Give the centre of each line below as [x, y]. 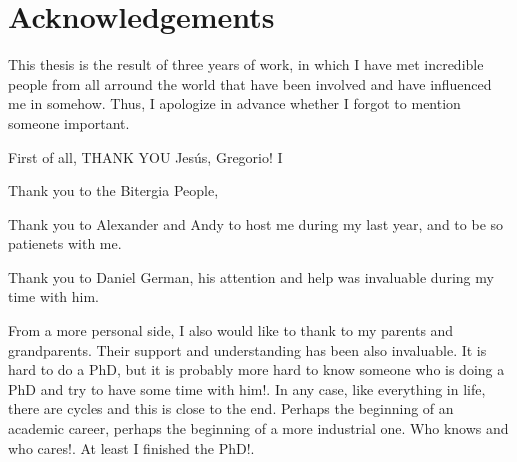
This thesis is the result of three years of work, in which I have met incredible [246, 64]
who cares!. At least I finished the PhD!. [131, 447]
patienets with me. [65, 243]
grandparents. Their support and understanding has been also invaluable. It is [247, 349]
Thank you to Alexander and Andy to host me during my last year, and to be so [256, 223]
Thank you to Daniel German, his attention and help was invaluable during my [251, 276]
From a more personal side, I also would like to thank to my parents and [231, 330]
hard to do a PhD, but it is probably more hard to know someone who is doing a [256, 369]
